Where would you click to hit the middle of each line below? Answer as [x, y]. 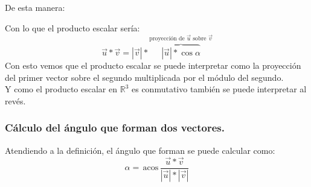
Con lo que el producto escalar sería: [72, 27]
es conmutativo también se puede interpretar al [219, 89]
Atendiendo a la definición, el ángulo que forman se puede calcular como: [140, 150]
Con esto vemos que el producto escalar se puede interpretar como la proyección [153, 65]
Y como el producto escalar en [61, 89]
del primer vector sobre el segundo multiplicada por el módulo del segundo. [144, 77]
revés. [15, 100]
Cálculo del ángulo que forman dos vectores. [115, 128]
